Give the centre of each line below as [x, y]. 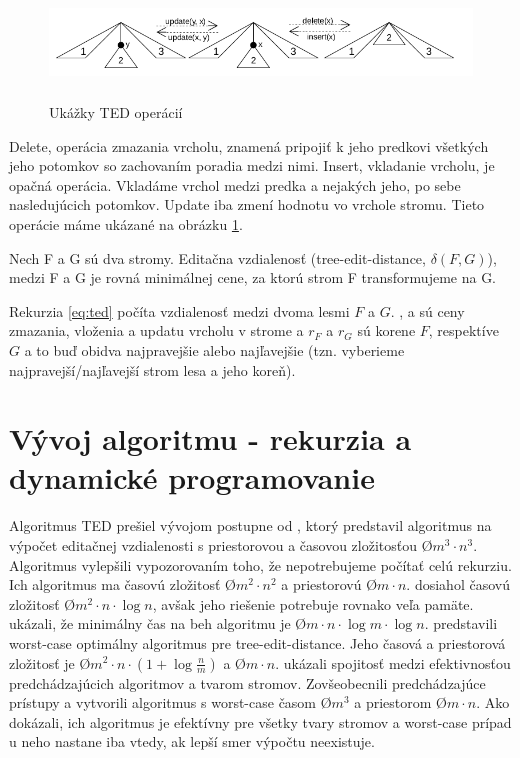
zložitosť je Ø [50, 662]
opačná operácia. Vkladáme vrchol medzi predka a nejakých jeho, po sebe [235, 184]
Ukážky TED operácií [116, 111]
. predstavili [461, 623]
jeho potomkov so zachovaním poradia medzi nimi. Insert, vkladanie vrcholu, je [252, 165]
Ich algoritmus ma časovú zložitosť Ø [122, 584]
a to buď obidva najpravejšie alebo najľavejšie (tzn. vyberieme [214, 349]
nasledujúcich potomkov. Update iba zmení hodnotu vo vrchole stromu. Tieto [247, 204]
